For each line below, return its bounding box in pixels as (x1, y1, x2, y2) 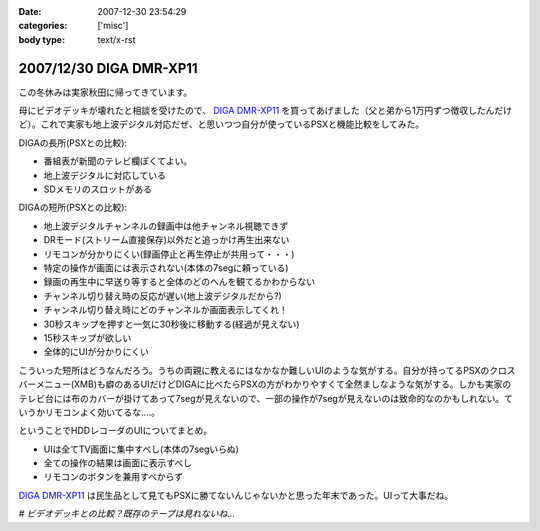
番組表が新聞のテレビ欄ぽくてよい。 (43, 155, 193, 167)
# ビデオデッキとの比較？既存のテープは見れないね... (18, 508, 235, 520)
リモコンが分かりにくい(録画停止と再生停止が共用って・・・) (43, 248, 295, 260)
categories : (18, 20, 68, 32)
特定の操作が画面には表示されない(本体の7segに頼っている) (43, 261, 289, 274)
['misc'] (97, 20, 129, 32)
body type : (18, 33, 65, 45)
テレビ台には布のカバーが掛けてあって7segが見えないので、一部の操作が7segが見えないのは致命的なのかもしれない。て (18, 392, 514, 404)
